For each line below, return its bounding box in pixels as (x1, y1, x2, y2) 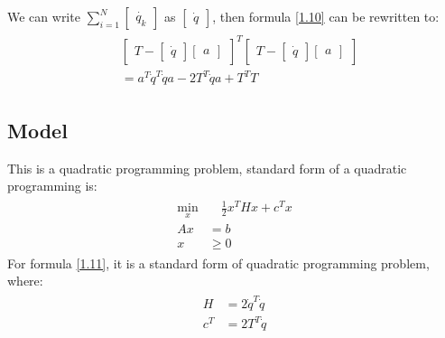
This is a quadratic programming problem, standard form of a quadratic (7, 158, 407, 177)
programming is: (7, 176, 97, 195)
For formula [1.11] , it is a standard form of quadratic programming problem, (7, 253, 430, 272)
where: (7, 271, 43, 290)
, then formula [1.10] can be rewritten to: (212, 7, 440, 25)
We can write (7, 7, 80, 25)
